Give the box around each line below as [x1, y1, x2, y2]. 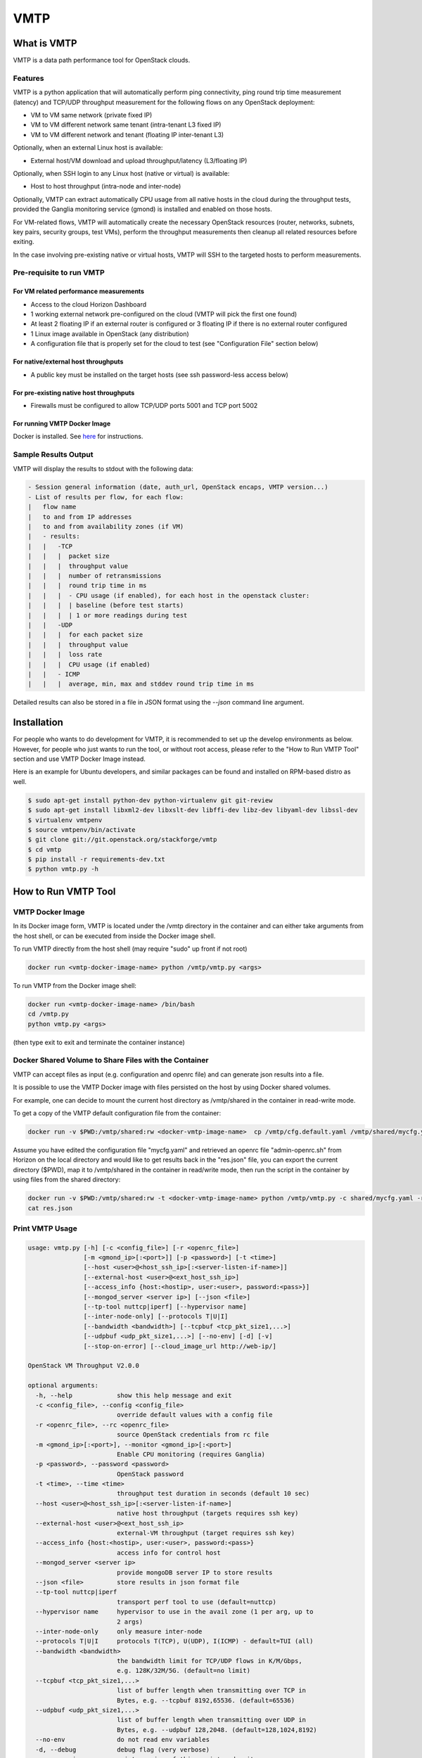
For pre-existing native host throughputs [13, 388, 135, 397]
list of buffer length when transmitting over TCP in [116, 1686, 306, 1695]
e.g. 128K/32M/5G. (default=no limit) [116, 1667, 251, 1675]
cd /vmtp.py [27, 1010, 70, 1018]
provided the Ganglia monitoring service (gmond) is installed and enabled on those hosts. [13, 205, 272, 214]
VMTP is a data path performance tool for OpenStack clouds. [13, 56, 191, 65]
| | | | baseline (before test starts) [27, 601, 184, 610]
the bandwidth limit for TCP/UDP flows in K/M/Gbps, [116, 1657, 302, 1665]
